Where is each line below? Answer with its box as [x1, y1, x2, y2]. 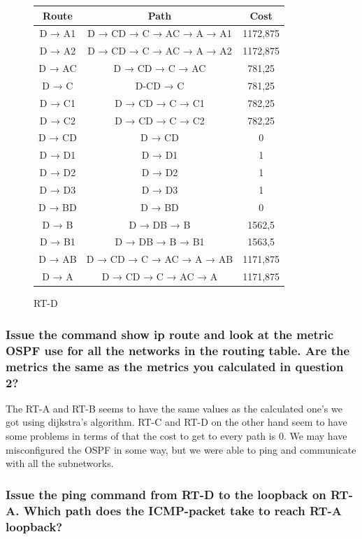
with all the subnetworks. [6, 456, 114, 470]
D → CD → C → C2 [115, 113, 205, 127]
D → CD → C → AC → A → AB [86, 252, 233, 266]
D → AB [38, 252, 77, 266]
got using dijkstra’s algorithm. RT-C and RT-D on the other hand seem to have [6, 415, 347, 429]
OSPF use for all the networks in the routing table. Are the [6, 341, 350, 359]
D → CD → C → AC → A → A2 [87, 43, 232, 58]
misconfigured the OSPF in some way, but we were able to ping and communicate [6, 442, 356, 457]
